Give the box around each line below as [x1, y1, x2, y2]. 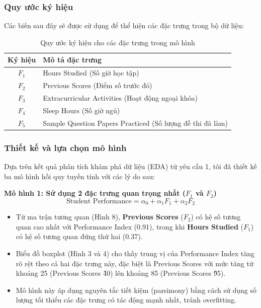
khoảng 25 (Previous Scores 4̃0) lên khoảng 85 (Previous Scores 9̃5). [16, 268, 225, 278]
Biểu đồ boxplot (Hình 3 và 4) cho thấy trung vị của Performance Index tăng [16, 248, 254, 258]
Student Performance [66, 197, 132, 205]
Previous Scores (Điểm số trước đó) [43, 80, 152, 91]
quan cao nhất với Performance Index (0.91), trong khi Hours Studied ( [16, 221, 243, 232]
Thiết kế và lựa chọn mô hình [4, 141, 127, 153]
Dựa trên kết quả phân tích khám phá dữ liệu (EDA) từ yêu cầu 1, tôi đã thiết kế [4, 161, 257, 171]
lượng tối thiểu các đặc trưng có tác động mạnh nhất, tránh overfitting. [16, 294, 237, 305]
